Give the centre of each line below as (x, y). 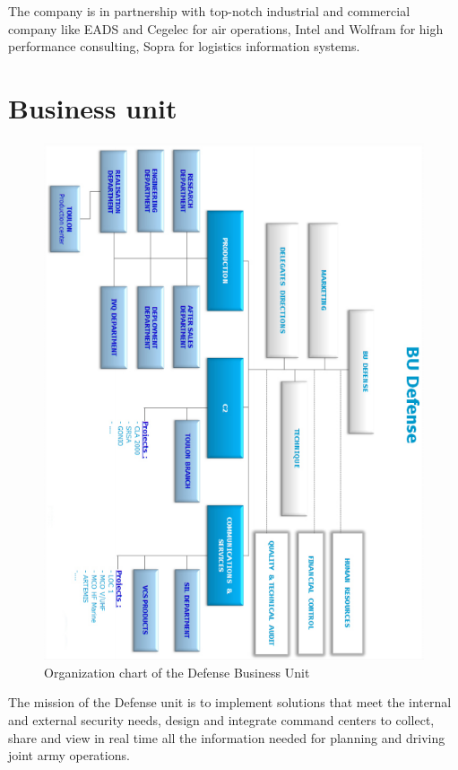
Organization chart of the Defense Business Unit (177, 672)
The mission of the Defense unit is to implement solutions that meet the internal (230, 702)
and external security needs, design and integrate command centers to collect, (221, 720)
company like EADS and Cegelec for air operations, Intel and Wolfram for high (226, 28)
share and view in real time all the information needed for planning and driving (227, 737)
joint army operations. (69, 755)
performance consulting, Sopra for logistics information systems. (184, 46)
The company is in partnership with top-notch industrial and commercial (209, 11)
